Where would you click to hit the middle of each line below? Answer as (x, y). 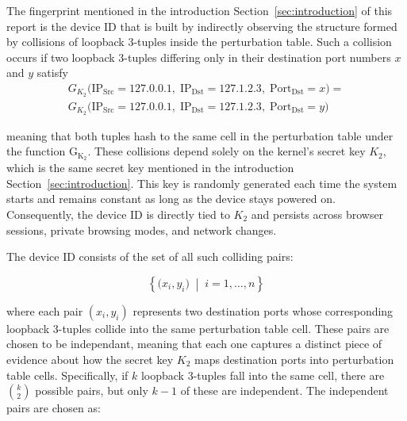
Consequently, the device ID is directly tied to (118, 214)
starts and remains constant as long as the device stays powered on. (171, 199)
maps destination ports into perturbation (294, 359)
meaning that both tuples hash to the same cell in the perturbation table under (200, 135)
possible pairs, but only (92, 390)
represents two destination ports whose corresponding (263, 310)
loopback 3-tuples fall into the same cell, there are (263, 375)
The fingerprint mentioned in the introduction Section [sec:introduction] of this (200, 10)
